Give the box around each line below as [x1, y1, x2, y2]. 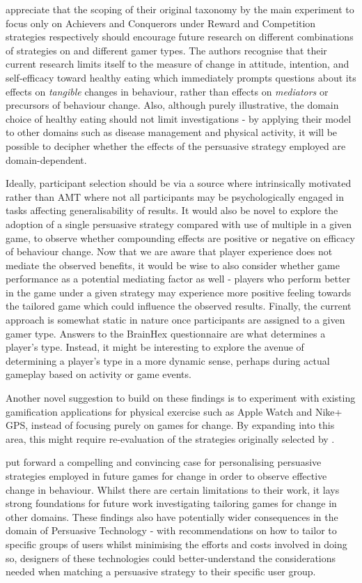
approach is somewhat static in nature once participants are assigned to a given [6, 312, 345, 327]
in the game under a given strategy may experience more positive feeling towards [6, 285, 352, 299]
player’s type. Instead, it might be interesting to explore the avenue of [6, 340, 304, 354]
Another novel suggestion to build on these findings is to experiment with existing [6, 391, 356, 405]
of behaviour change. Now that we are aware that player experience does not [6, 244, 333, 259]
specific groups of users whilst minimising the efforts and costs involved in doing [6, 536, 347, 551]
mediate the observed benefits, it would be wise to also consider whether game [6, 257, 340, 272]
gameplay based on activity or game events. [6, 367, 191, 381]
